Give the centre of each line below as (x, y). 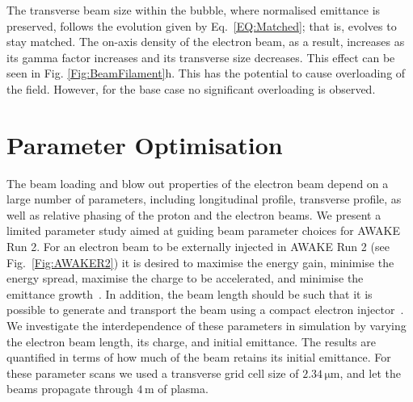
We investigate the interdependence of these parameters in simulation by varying (206, 326)
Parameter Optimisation (145, 144)
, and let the (370, 373)
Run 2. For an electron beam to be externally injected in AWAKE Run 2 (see (198, 247)
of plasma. (183, 389)
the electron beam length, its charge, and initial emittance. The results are (191, 341)
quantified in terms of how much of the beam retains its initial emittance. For (199, 357)
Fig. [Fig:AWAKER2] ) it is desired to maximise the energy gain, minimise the (200, 262)
